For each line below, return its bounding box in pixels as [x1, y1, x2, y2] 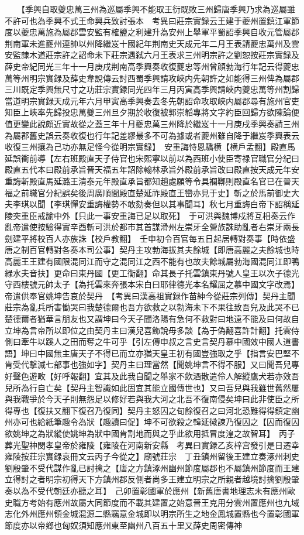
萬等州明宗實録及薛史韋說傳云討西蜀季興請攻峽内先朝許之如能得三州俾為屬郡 [5, 71, 299, 84]
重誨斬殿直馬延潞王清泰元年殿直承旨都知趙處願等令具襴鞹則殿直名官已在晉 [5, 174, 291, 187]
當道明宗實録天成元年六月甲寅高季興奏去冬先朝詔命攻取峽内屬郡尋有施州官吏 [5, 94, 299, 107]
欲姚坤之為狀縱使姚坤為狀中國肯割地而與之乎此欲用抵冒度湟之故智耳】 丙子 [5, 427, 295, 439]
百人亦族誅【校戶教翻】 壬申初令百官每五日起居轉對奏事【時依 [45, 232, 287, 244]
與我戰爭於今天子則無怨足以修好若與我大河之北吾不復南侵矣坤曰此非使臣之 [5, 393, 291, 405]
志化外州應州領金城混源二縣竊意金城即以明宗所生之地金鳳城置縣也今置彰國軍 [5, 507, 299, 520]
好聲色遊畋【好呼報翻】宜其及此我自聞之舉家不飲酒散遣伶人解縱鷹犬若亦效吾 [5, 370, 299, 382]
